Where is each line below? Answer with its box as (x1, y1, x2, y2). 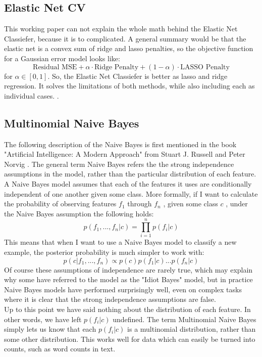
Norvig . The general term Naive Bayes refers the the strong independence (4, 158, 234, 169)
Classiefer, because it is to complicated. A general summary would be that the (4, 33, 246, 43)
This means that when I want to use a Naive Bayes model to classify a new (4, 237, 237, 247)
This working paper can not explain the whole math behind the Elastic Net (4, 23, 238, 34)
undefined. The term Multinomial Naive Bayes (113, 314, 256, 324)
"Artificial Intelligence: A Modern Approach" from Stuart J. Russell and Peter (4, 149, 245, 159)
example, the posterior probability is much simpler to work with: (4, 247, 204, 257)
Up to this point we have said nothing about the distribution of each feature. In (4, 304, 251, 314)
